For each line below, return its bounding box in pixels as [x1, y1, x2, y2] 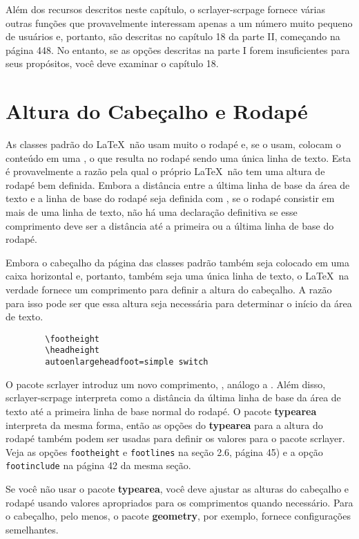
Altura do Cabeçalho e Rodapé [6, 97, 308, 125]
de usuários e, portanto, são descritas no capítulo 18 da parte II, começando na [6, 29, 340, 44]
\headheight [45, 345, 100, 356]
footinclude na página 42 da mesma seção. [6, 458, 191, 473]
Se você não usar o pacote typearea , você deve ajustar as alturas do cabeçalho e [6, 482, 349, 496]
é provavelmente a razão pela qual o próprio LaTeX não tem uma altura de [6, 164, 325, 179]
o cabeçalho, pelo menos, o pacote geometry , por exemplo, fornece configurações [6, 509, 351, 523]
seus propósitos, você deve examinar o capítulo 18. [6, 56, 219, 71]
